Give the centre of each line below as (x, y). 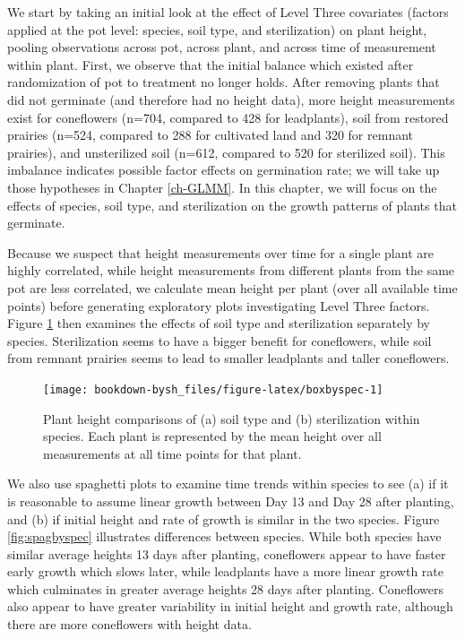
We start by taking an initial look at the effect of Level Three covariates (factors (228, 12)
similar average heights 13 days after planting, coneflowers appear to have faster (227, 553)
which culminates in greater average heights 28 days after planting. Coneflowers (225, 588)
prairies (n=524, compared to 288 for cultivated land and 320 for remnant (211, 135)
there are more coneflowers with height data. (129, 624)
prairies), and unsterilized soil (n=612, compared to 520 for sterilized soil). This (226, 152)
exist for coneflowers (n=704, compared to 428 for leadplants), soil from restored (228, 117)
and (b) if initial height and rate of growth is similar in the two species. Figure (224, 518)
